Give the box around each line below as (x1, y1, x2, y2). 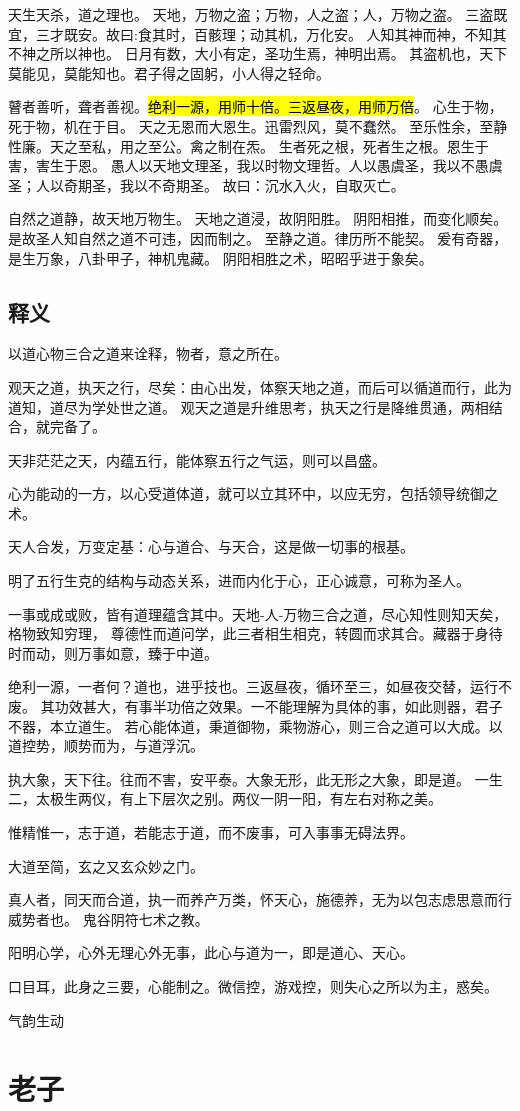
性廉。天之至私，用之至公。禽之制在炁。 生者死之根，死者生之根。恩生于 (8, 135, 489, 156)
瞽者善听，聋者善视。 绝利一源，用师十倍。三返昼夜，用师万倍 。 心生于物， (8, 96, 503, 117)
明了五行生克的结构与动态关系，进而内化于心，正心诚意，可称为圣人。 (8, 570, 470, 591)
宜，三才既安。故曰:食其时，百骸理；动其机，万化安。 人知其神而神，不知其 (8, 23, 507, 44)
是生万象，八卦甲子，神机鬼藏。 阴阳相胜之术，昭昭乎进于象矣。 (8, 247, 433, 268)
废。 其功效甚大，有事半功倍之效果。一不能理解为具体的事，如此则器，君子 (8, 696, 503, 717)
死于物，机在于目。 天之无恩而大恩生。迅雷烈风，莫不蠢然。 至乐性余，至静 (8, 115, 508, 136)
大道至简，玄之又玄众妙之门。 (8, 855, 204, 876)
